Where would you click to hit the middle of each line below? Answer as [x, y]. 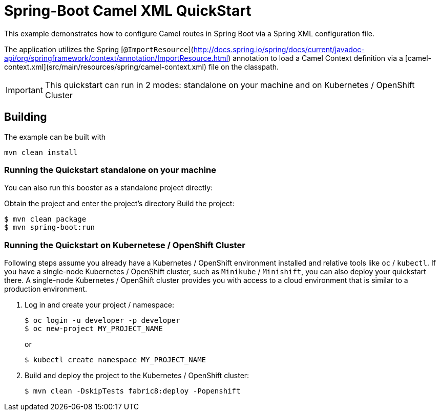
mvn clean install [41, 152]
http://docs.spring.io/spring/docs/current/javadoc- [279, 49]
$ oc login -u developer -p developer [102, 321]
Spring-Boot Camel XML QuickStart [128, 11]
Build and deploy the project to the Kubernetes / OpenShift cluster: [137, 376]
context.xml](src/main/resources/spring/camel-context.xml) [105, 67]
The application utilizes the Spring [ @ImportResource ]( [99, 49]
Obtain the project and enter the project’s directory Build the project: [119, 204]
